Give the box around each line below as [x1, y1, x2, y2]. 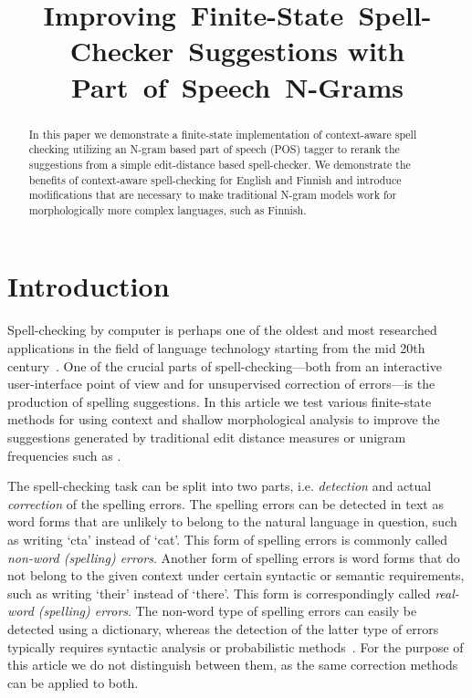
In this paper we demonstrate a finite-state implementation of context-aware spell [28, 126, 417, 141]
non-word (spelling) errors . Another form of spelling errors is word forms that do [7, 547, 460, 567]
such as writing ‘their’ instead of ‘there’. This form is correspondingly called [7, 583, 431, 602]
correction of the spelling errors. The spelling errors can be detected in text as [7, 494, 444, 513]
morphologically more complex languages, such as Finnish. [28, 202, 307, 217]
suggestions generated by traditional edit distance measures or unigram [7, 427, 406, 446]
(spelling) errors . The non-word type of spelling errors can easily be [37, 601, 417, 620]
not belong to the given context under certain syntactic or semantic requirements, [7, 566, 465, 585]
